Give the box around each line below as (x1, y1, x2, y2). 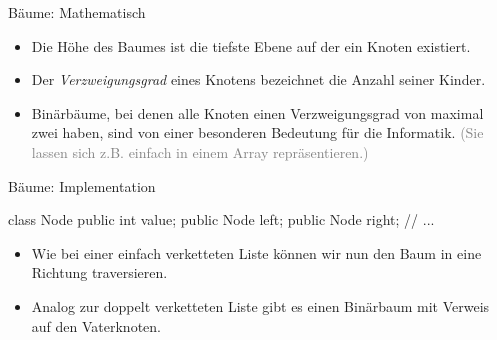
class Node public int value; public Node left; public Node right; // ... (8, 209, 435, 230)
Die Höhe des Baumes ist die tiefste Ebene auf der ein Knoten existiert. (31, 35, 471, 56)
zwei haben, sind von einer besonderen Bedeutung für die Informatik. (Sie (31, 122, 484, 143)
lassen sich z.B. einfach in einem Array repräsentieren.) (31, 141, 369, 162)
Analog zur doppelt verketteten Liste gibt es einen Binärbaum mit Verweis (31, 295, 490, 316)
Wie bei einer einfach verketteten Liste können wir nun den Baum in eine (31, 242, 482, 263)
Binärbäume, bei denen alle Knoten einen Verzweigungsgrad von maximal (31, 102, 484, 123)
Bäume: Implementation (8, 175, 156, 196)
